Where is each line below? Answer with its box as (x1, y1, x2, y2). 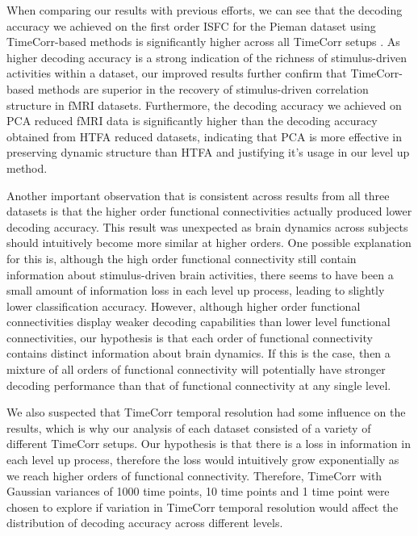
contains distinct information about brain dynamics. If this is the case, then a (6, 345, 391, 362)
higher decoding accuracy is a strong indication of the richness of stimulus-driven (6, 48, 408, 65)
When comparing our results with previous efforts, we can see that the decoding (6, 2, 403, 18)
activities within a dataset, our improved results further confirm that (6, 65, 347, 82)
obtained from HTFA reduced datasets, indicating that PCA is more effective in (6, 128, 402, 144)
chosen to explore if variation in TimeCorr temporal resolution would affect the (6, 498, 399, 515)
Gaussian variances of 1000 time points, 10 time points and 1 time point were (6, 483, 390, 500)
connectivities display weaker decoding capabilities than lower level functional (6, 313, 391, 330)
